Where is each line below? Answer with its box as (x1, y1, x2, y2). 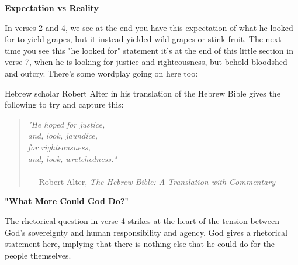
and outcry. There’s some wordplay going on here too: (5, 67, 198, 79)
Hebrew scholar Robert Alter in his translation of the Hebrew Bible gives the (5, 87, 280, 99)
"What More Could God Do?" (5, 195, 129, 207)
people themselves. (5, 249, 71, 261)
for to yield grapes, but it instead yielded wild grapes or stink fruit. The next (5, 33, 282, 45)
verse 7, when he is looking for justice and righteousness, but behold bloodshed (5, 56, 287, 68)
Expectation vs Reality (5, 2, 99, 13)
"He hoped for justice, (27, 118, 105, 130)
